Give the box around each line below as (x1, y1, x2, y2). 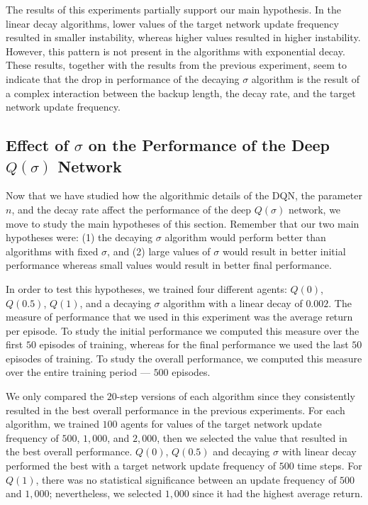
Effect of (6, 134, 69, 156)
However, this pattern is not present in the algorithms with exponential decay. (6, 43, 345, 58)
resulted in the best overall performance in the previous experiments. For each (6, 402, 345, 417)
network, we (288, 201, 341, 216)
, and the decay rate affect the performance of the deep (11, 201, 252, 216)
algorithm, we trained (6, 416, 99, 431)
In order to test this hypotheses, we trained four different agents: (6, 281, 287, 296)
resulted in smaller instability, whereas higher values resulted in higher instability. (6, 30, 361, 45)
